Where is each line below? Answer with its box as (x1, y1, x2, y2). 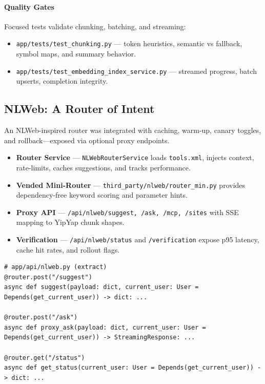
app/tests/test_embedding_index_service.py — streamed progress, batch (16, 65, 257, 76)
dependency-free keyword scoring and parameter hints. (16, 189, 188, 200)
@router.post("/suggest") (4, 273, 92, 281)
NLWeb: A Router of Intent (4, 101, 155, 117)
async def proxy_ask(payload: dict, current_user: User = (4, 323, 206, 331)
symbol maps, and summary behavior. (16, 48, 136, 59)
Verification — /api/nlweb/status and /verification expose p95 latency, (16, 234, 259, 245)
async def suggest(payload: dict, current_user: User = (4, 283, 199, 291)
